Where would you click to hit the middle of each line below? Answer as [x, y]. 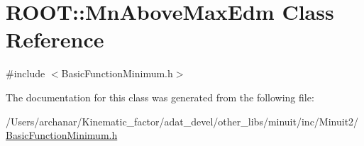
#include [26, 73]
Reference [55, 39]
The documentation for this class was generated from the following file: [160, 97]
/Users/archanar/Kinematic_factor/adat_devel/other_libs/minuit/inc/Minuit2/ [182, 121]
